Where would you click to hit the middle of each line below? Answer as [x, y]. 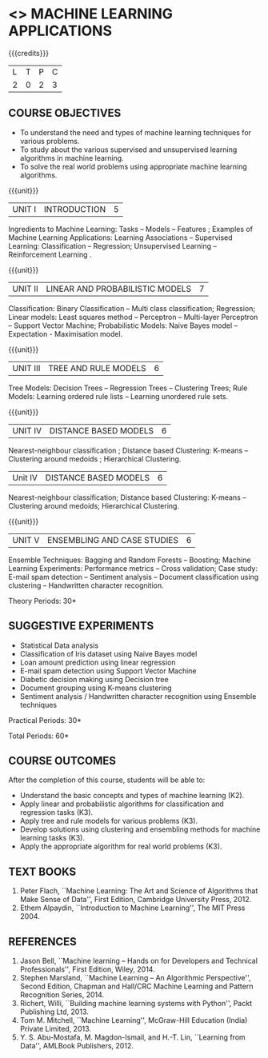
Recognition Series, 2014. [62, 995]
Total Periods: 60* [39, 736]
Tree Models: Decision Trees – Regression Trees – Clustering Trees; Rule [128, 388]
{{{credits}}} [29, 53]
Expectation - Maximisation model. [66, 333]
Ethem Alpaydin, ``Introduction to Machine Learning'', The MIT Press [132, 908]
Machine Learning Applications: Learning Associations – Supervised [121, 238]
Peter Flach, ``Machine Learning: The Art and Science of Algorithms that [139, 891]
